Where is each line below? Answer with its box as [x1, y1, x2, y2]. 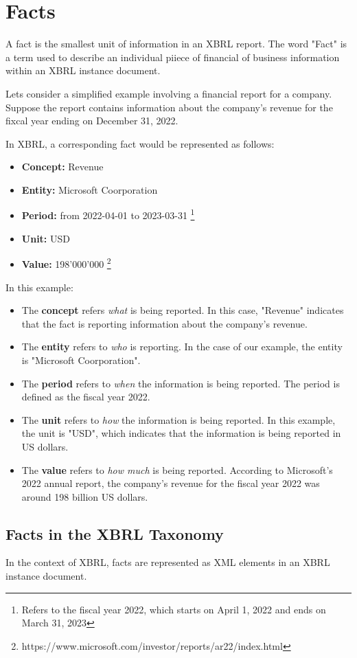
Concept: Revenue [21, 159, 104, 174]
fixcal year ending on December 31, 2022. [5, 113, 178, 128]
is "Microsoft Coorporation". [21, 352, 141, 367]
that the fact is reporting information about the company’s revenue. [21, 316, 308, 330]
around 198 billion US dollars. [21, 489, 148, 503]
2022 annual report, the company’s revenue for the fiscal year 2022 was [21, 476, 320, 490]
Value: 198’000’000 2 [21, 255, 111, 271]
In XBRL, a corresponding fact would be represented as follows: [5, 136, 275, 150]
